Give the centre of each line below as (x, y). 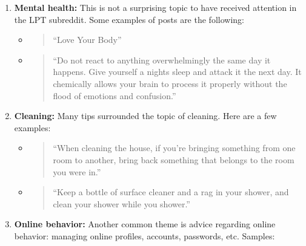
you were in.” (77, 171)
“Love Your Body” (87, 40)
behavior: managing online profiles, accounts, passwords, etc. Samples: (145, 235)
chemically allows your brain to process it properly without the (170, 83)
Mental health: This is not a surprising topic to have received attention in (155, 7)
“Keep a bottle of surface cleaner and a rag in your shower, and (171, 192)
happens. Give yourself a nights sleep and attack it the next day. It (177, 72)
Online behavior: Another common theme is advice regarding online (145, 224)
